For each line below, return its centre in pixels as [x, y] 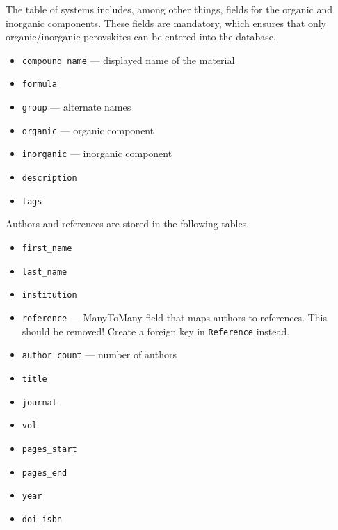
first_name [47, 248]
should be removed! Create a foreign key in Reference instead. [156, 331]
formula [39, 85]
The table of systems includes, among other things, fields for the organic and [169, 9]
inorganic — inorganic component [97, 153]
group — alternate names [77, 107]
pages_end [45, 473]
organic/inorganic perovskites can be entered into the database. [141, 37]
